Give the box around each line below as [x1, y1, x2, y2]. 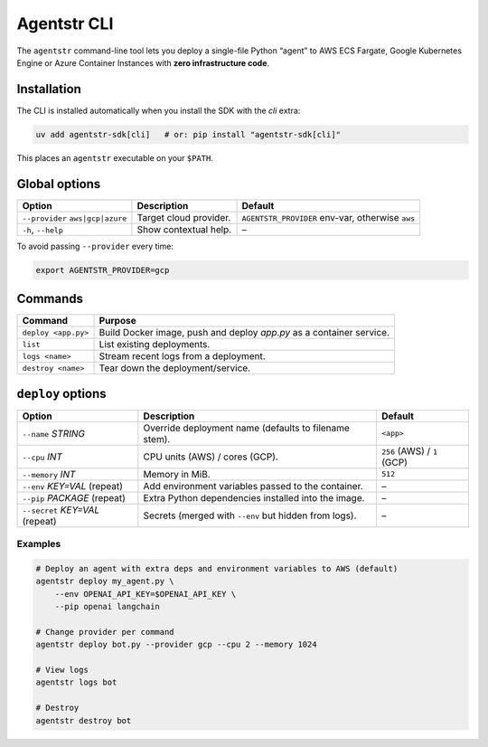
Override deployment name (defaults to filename [143, 421, 350, 434]
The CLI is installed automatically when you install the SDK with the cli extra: [16, 105, 301, 116]
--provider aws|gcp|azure [22, 213, 127, 223]
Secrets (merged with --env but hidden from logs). [143, 509, 357, 522]
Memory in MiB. [143, 468, 211, 480]
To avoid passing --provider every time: [16, 241, 174, 251]
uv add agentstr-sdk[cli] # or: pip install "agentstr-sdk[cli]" [35, 129, 342, 139]
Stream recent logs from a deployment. [99, 350, 266, 363]
